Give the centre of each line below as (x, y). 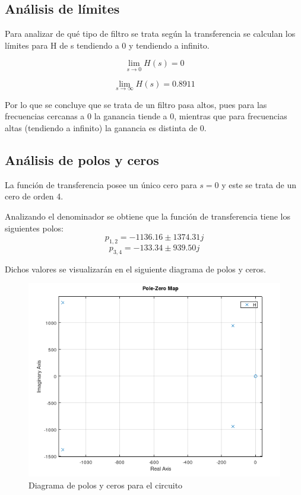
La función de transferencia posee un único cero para (101, 184)
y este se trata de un (259, 184)
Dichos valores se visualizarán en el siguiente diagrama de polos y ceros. (135, 269)
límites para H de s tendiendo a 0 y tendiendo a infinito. (107, 45)
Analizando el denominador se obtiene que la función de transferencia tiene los (148, 216)
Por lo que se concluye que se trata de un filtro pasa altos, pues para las (136, 104)
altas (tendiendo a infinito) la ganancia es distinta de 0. (106, 128)
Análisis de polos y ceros (82, 160)
